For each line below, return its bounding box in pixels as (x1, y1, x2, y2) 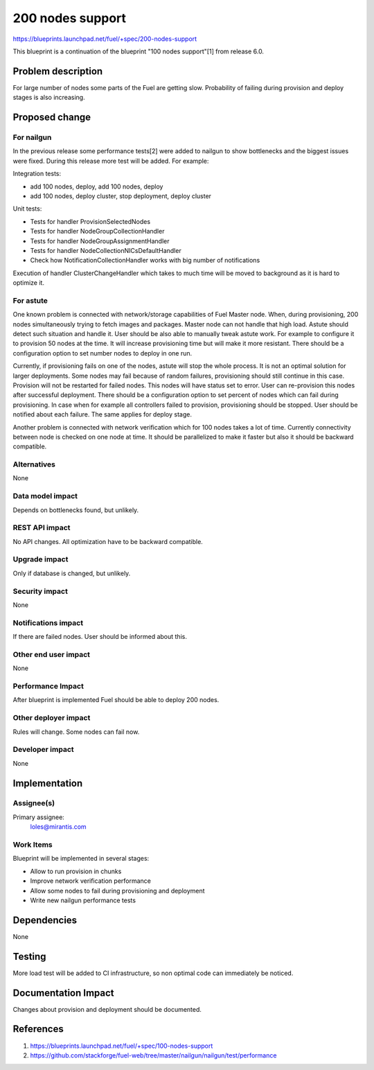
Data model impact (12, 491, 78, 501)
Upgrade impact (12, 554, 69, 564)
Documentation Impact (12, 987, 114, 999)
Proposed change (12, 112, 91, 123)
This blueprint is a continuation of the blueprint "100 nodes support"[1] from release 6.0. (12, 47, 265, 55)
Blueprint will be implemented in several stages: (12, 854, 150, 863)
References (12, 1023, 64, 1035)
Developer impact (12, 745, 74, 755)
